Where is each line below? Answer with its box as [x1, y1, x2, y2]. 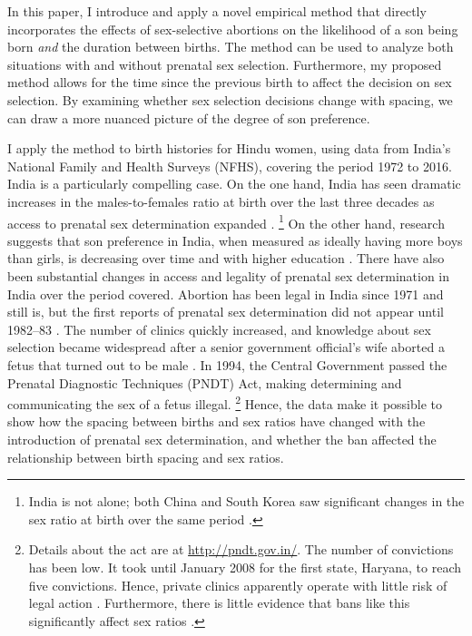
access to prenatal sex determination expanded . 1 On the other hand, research [7, 210, 445, 232]
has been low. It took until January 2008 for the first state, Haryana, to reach [28, 557, 462, 576]
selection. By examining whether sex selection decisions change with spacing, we [7, 90, 453, 109]
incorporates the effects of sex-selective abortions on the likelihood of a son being [7, 19, 458, 38]
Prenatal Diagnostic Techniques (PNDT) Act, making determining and [7, 373, 402, 392]
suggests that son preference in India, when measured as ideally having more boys [7, 230, 463, 250]
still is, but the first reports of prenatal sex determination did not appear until [7, 302, 444, 321]
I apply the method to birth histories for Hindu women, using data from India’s [7, 139, 451, 158]
